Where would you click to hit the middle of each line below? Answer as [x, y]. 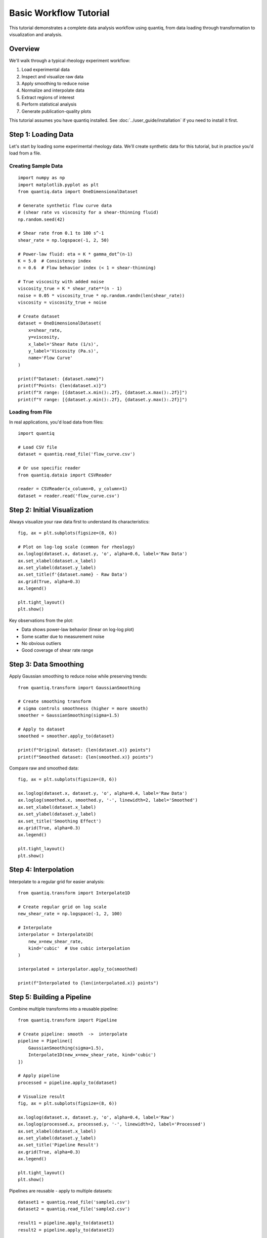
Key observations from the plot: [41, 620]
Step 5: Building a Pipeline [50, 997]
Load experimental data [46, 70]
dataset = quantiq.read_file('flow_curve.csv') [77, 454]
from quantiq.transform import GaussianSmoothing [79, 688]
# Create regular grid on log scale [62, 907]
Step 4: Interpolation [42, 870]
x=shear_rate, [45, 330]
